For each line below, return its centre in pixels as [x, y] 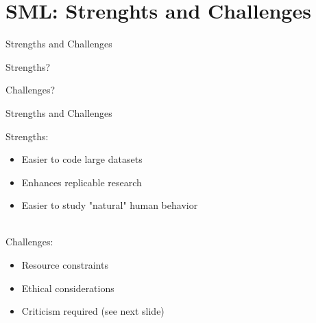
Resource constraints [65, 265]
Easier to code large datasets [82, 159]
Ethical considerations [68, 288]
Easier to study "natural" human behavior [110, 205]
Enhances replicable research [82, 182]
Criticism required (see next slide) [93, 311]
